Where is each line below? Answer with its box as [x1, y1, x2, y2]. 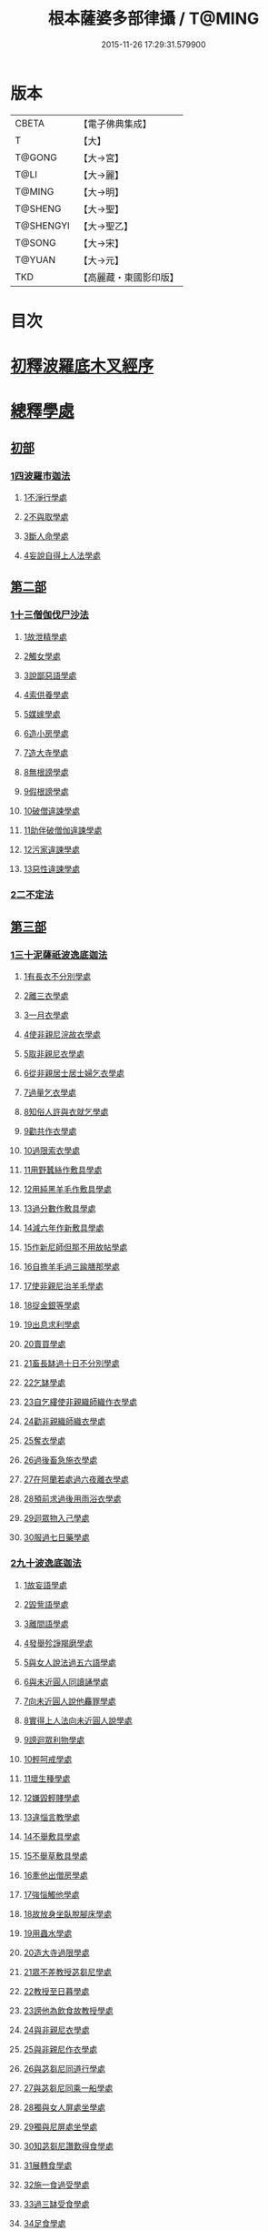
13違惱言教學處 [23, 1811, 81, 1822]
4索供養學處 [23, 689, 69, 700]
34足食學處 [23, 2217, 66, 2228]
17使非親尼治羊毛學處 [23, 1281, 104, 1292]
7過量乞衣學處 [23, 1087, 76, 1098]
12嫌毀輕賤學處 [23, 1792, 81, 1803]
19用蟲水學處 [23, 1927, 73, 1939]
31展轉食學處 [23, 2159, 73, 2171]
